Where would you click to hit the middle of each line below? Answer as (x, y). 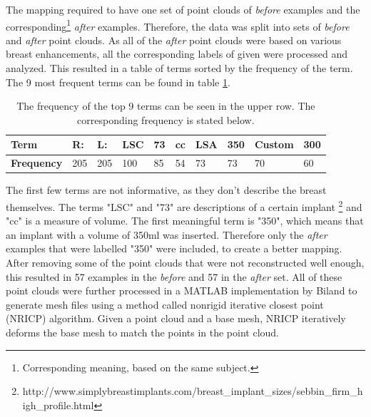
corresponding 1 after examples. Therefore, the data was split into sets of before (178, 25)
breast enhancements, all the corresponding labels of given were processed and (177, 54)
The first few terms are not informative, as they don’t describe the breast (166, 190)
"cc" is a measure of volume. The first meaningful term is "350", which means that (185, 221)
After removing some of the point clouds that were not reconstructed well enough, (185, 262)
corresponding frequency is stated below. (166, 119)
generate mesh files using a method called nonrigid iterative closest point (165, 304)
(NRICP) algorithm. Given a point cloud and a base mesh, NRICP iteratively (176, 318)
